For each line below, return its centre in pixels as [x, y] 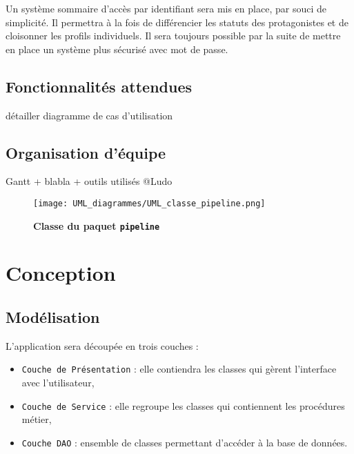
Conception [61, 273]
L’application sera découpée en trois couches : [102, 345]
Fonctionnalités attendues [99, 86]
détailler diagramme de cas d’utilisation [89, 115]
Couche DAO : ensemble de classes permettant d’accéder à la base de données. [185, 442]
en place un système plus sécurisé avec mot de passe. [117, 49]
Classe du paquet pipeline [97, 225]
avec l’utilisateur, [58, 383]
